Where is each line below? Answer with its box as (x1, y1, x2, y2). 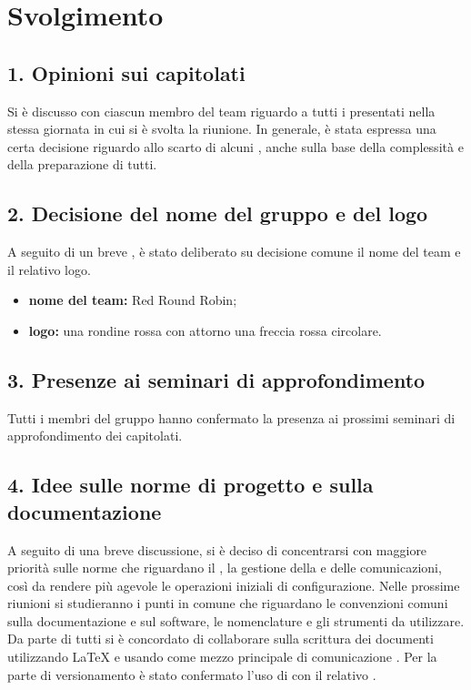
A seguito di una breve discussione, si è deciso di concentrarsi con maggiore (7, 540, 427, 559)
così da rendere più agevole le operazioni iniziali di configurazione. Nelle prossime (7, 575, 460, 594)
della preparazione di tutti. (7, 155, 157, 174)
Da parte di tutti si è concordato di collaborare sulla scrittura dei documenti (7, 629, 434, 648)
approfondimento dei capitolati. (7, 426, 183, 445)
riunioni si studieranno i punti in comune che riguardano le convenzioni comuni (7, 594, 448, 613)
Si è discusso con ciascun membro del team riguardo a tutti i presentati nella (7, 101, 436, 120)
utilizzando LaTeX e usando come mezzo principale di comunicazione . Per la (7, 647, 437, 666)
